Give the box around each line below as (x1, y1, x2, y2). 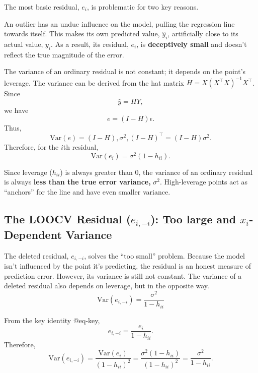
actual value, (4, 38, 43, 49)
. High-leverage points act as (160, 176, 248, 187)
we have (4, 105, 29, 115)
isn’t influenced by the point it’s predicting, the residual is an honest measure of (4, 261, 251, 271)
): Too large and (150, 211, 236, 226)
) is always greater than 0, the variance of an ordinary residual (60, 166, 253, 177)
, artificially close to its (167, 28, 238, 39)
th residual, (63, 141, 99, 152)
